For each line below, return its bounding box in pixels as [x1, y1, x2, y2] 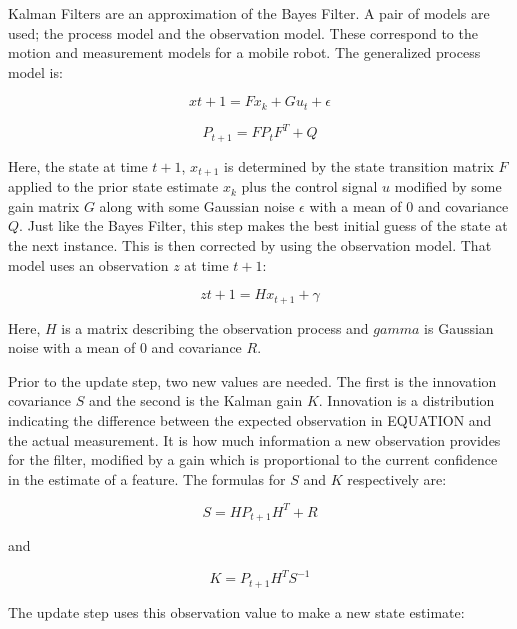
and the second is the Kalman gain [88, 390, 303, 411]
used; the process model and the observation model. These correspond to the [8, 22, 478, 43]
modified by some [394, 176, 502, 197]
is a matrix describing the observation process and [61, 317, 369, 338]
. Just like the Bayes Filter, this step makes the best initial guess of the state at [19, 215, 508, 236]
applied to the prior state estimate [8, 176, 219, 197]
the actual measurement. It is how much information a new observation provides [8, 429, 501, 450]
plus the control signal [241, 176, 378, 197]
